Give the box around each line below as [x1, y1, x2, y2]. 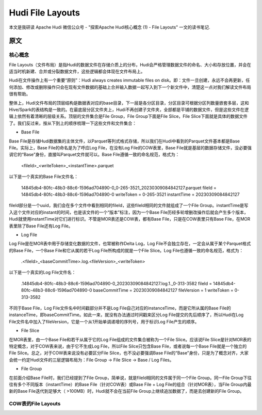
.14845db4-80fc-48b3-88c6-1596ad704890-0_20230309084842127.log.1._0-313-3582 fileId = [21, 280, 212, 286]
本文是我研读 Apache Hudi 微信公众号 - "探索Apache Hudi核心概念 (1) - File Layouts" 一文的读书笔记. [9, 24, 211, 30]
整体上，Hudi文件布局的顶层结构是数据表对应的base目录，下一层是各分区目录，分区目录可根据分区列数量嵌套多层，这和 [9, 100, 249, 106]
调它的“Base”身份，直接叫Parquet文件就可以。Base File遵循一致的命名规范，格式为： [9, 152, 180, 158]
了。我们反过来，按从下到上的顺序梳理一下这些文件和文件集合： [9, 120, 137, 126]
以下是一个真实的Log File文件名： [9, 270, 76, 275]
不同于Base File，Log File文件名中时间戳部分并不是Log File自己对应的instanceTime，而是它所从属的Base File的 [9, 305, 231, 311]
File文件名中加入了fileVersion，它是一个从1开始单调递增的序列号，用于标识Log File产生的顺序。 [9, 319, 199, 324]
